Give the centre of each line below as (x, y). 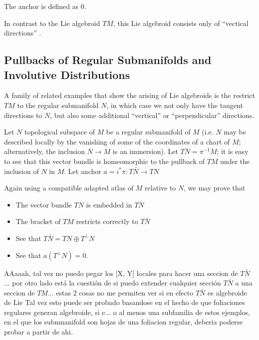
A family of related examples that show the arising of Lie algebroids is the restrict (129, 95)
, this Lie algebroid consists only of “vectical (181, 23)
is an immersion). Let (145, 151)
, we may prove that (215, 188)
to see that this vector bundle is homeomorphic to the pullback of (105, 161)
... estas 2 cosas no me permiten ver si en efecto (121, 292)
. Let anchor (83, 171)
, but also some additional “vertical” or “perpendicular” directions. (152, 115)
